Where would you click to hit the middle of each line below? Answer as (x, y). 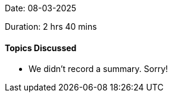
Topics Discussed (41, 48)
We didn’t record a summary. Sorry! (98, 69)
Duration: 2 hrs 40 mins (51, 26)
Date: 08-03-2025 (41, 8)
